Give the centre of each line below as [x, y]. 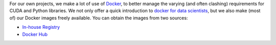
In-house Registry [41, 27]
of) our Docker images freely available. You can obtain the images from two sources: [99, 18]
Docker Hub [35, 34]
